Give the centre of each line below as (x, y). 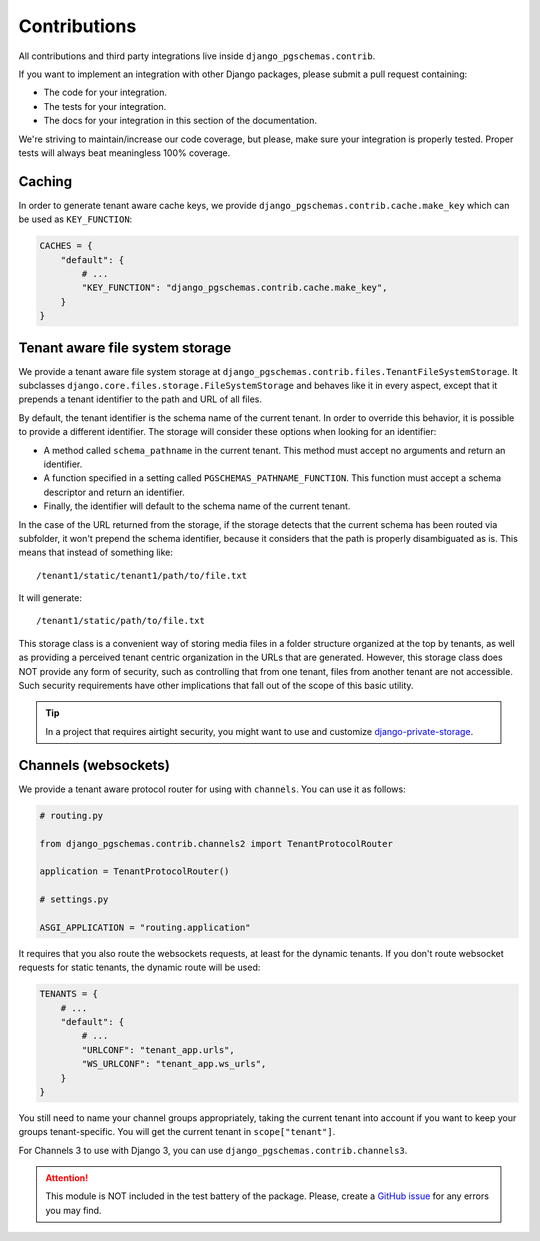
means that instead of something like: (96, 552)
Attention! (67, 1178)
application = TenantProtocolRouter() (134, 871)
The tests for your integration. (105, 106)
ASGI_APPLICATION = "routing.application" (145, 927)
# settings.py (74, 899)
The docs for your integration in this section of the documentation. (180, 121)
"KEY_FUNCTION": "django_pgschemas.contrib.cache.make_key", (234, 288)
